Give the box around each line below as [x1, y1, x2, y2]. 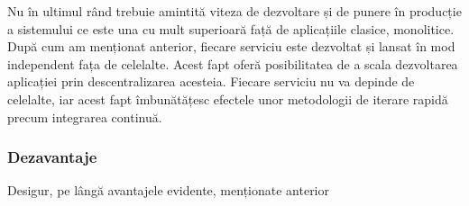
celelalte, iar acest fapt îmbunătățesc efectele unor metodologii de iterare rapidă [7, 89, 448, 108]
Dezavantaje [7, 146, 97, 168]
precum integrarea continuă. [7, 107, 162, 126]
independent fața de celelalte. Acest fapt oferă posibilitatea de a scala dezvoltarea [7, 54, 458, 73]
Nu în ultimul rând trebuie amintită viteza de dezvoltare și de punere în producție [7, 2, 462, 20]
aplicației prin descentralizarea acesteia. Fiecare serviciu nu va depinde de [7, 72, 415, 91]
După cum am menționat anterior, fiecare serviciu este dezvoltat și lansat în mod [7, 37, 455, 56]
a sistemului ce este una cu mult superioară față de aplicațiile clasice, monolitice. [7, 19, 455, 38]
